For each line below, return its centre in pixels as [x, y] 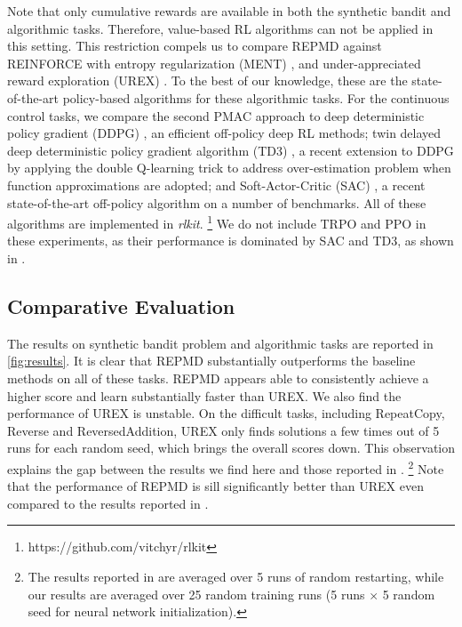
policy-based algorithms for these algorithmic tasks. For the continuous [256, 97]
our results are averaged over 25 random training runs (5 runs [196, 594]
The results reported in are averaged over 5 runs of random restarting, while [236, 576]
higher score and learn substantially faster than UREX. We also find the [204, 395]
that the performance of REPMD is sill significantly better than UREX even [215, 486]
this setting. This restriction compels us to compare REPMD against [195, 46]
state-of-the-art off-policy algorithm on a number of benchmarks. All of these [217, 202]
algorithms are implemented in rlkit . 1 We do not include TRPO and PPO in [217, 222]
